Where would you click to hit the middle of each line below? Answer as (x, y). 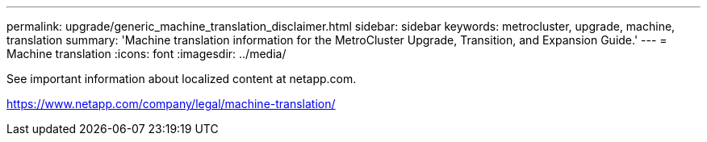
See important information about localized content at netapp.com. (182, 79)
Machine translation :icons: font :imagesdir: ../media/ (146, 54)
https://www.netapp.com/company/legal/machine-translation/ (171, 104)
